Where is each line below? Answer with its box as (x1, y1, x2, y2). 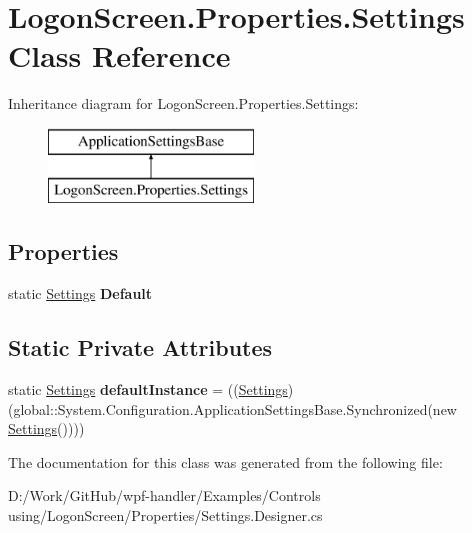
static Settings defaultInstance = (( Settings (8, 379, 288, 400)
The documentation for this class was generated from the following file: (8, 451, 443, 472)
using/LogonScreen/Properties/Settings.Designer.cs (8, 505, 323, 526)
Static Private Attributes (8, 332, 273, 363)
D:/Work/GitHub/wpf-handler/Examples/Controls (8, 485, 321, 506)
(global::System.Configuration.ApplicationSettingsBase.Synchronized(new (8, 398, 457, 419)
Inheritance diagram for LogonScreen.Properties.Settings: (8, 93, 359, 114)
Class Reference (8, 35, 231, 76)
